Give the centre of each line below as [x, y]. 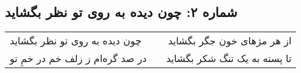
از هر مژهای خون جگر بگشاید [230, 41]
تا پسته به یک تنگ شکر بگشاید [229, 58]
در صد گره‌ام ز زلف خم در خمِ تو [78, 58]
